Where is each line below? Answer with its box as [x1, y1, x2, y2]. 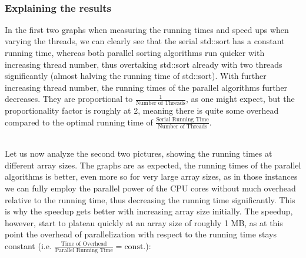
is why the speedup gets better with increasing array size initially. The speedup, [5, 205, 293, 217]
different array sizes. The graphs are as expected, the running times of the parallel [5, 158, 301, 171]
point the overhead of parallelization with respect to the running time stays [5, 228, 277, 240]
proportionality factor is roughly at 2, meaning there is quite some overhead [5, 104, 279, 117]
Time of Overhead [61, 241, 107, 247]
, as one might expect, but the [185, 92, 295, 105]
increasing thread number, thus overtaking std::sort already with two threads [5, 58, 282, 70]
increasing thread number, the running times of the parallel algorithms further [5, 81, 288, 93]
